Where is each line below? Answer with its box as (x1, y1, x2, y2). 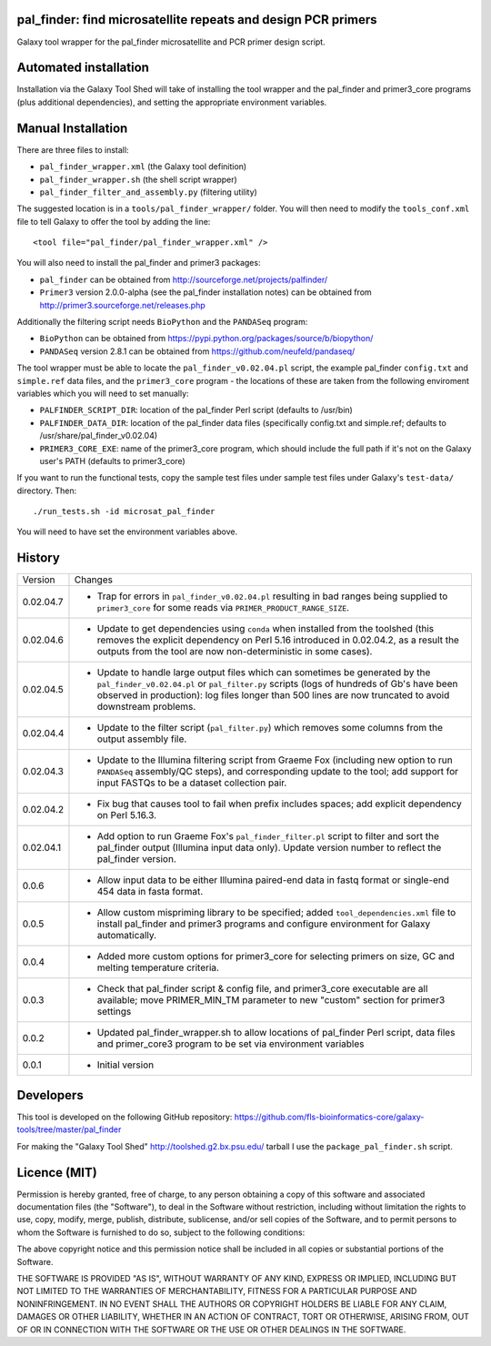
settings (96, 1006, 132, 1018)
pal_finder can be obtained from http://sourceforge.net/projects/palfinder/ (39, 274, 328, 285)
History (16, 551, 61, 566)
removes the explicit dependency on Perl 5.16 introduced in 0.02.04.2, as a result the (96, 633, 459, 646)
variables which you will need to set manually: (16, 388, 190, 399)
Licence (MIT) (16, 1165, 97, 1180)
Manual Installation (16, 120, 128, 136)
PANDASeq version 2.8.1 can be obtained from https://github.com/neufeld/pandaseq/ (39, 346, 356, 357)
